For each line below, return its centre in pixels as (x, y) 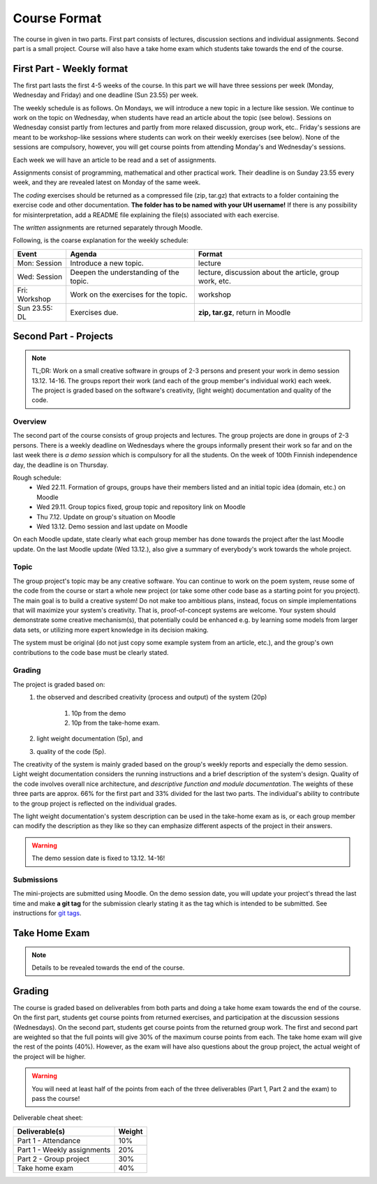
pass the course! (56, 1098)
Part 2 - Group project (53, 1159)
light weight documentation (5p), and (90, 739)
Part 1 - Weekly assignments (64, 1150)
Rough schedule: (37, 478)
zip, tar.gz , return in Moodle (244, 312)
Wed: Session (40, 276)
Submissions (36, 880)
